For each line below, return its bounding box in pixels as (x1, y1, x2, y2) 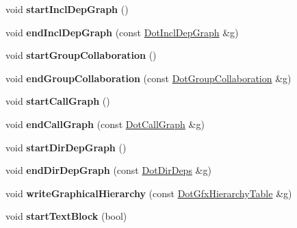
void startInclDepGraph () (5, 2, 129, 16)
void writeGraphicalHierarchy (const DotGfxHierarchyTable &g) (5, 186, 292, 200)
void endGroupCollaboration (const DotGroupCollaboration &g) (5, 71, 292, 85)
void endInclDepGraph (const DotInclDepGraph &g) (5, 25, 239, 39)
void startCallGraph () (5, 94, 110, 108)
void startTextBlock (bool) (5, 209, 127, 223)
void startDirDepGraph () (5, 140, 127, 154)
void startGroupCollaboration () (5, 48, 157, 62)
